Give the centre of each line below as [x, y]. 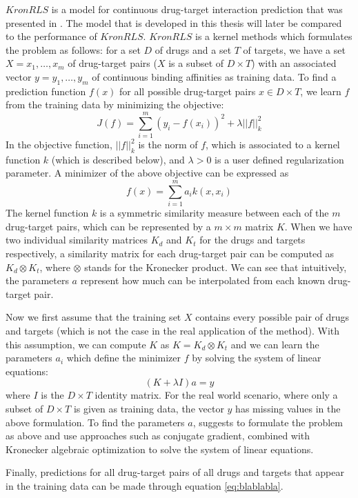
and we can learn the [275, 344]
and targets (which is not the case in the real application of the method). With [173, 330]
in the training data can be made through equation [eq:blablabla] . [145, 485]
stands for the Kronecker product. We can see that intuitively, [216, 267]
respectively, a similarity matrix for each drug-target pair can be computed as [170, 253]
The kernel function [47, 213]
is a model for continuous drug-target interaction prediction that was [197, 9]
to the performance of [51, 36]
